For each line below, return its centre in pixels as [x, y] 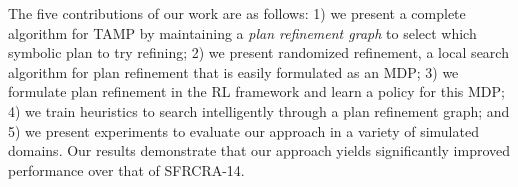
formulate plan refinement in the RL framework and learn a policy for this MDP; [256, 91]
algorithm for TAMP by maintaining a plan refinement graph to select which [242, 32]
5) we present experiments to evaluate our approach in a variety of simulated [243, 130]
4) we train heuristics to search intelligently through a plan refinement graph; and [259, 110]
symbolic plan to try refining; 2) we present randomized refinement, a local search [258, 52]
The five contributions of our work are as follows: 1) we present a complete [237, 13]
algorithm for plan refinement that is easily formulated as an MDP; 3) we [233, 71]
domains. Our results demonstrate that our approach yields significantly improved [259, 150]
